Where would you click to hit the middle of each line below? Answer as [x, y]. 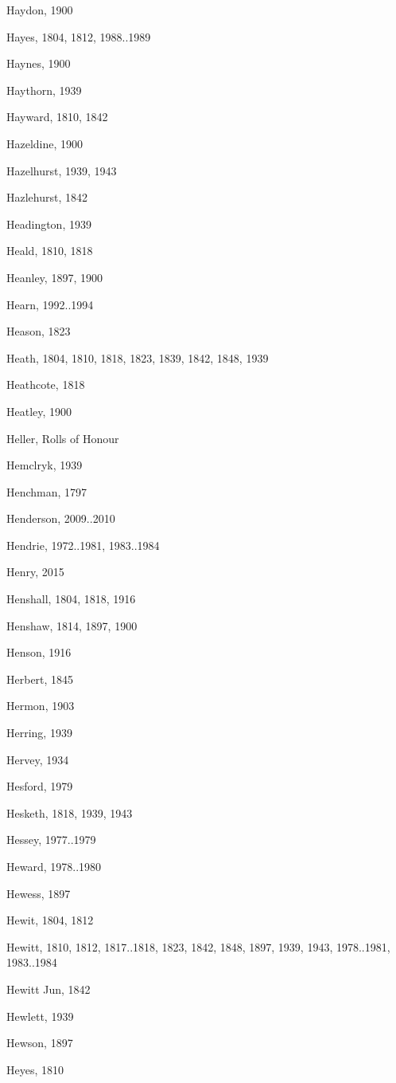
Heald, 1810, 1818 [50, 251]
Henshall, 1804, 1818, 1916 [71, 599]
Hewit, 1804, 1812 [50, 920]
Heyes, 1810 [35, 1069]
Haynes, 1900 [39, 63]
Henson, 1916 [39, 652]
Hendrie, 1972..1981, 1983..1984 [83, 545]
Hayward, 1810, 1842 [57, 117]
